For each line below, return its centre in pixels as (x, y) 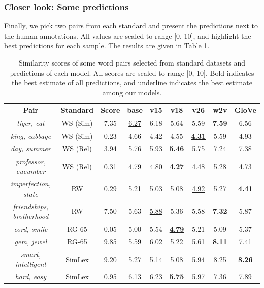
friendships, (31, 206)
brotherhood (31, 216)
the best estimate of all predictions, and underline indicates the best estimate (132, 83)
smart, (30, 254)
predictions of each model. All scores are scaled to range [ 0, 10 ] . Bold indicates (132, 72)
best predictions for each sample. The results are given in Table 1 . (107, 45)
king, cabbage (31, 136)
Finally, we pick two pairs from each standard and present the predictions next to (131, 26)
